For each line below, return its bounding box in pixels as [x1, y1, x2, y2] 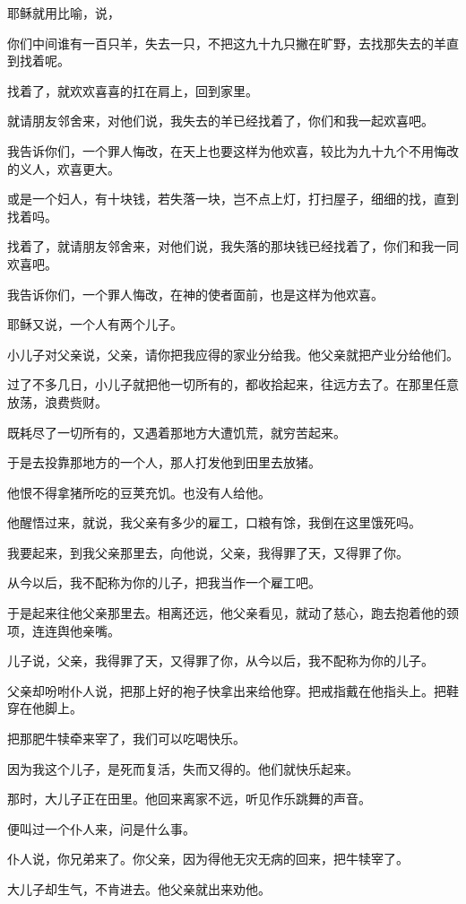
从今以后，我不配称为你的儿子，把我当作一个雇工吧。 [7, 573, 321, 592]
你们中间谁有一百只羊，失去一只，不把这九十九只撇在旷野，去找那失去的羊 [7, 33, 446, 52]
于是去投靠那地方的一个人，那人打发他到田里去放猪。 [7, 453, 321, 472]
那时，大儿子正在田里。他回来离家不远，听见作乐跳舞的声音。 [7, 789, 371, 808]
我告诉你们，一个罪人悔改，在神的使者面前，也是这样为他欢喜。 [7, 284, 384, 303]
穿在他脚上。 [7, 699, 82, 717]
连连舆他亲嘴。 [31, 621, 120, 639]
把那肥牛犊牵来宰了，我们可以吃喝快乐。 [7, 729, 246, 748]
